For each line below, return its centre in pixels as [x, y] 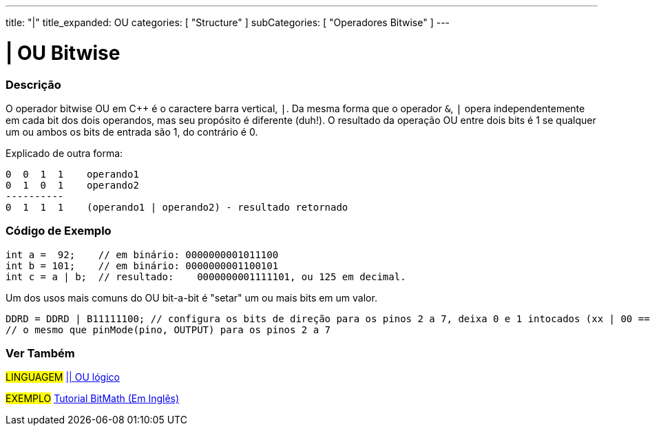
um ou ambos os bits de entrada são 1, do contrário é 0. [132, 132]
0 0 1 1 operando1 [72, 174]
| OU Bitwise [63, 53]
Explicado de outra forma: [64, 153]
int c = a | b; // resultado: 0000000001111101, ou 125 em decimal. [206, 276]
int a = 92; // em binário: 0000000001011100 [142, 254]
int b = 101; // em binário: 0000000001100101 [142, 265]
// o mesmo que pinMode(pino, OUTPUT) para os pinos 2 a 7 [168, 329]
